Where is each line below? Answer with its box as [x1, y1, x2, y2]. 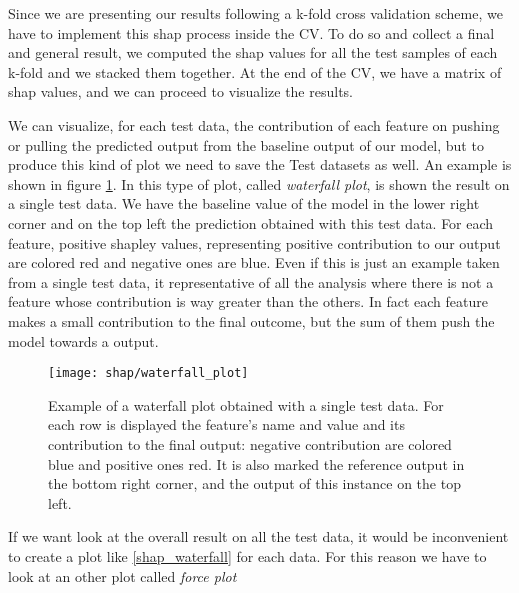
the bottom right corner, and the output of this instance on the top [48, 473, 461, 494]
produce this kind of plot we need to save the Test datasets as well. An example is [8, 154, 512, 175]
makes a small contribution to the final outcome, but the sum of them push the [8, 310, 495, 331]
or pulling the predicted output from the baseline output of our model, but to [8, 134, 484, 155]
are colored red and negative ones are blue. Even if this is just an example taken [8, 252, 500, 273]
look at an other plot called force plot [8, 565, 237, 586]
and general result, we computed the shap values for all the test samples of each [8, 42, 498, 63]
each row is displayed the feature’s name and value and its [48, 414, 405, 435]
